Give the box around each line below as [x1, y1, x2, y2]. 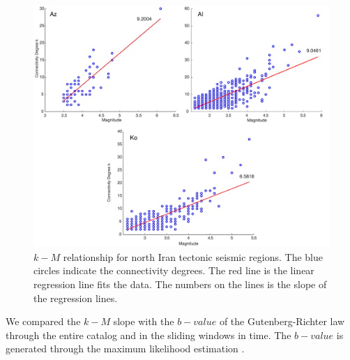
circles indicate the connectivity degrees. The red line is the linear [33, 263, 314, 278]
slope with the [113, 314, 174, 329]
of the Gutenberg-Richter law [219, 314, 345, 329]
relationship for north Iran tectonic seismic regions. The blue [63, 249, 323, 264]
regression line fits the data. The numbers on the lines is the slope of [33, 276, 327, 291]
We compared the [6, 314, 81, 329]
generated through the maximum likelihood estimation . [6, 341, 245, 356]
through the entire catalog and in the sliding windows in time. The [6, 327, 291, 342]
